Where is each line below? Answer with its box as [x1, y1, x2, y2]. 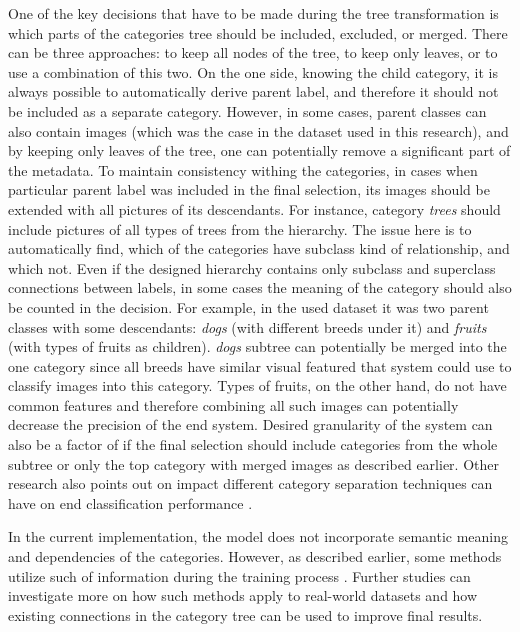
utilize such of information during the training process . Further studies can [8, 565, 471, 586]
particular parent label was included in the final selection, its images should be [8, 179, 490, 200]
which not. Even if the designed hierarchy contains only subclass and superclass [8, 257, 496, 278]
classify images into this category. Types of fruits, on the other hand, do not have [8, 375, 507, 396]
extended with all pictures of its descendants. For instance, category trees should [8, 198, 501, 219]
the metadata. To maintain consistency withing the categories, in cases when [8, 159, 478, 180]
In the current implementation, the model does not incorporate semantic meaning [8, 526, 509, 547]
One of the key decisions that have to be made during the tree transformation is [8, 3, 499, 23]
